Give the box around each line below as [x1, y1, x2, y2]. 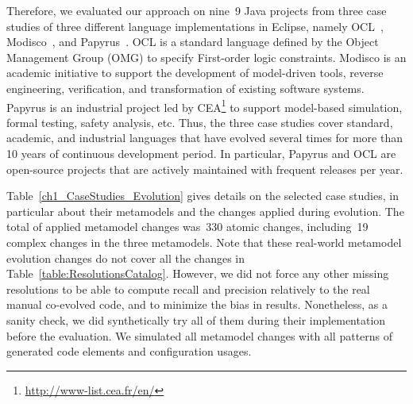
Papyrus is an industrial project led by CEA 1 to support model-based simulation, [6, 96, 403, 115]
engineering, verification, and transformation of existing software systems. [6, 79, 365, 96]
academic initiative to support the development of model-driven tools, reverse [6, 64, 384, 81]
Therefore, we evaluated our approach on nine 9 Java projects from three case [6, 2, 387, 18]
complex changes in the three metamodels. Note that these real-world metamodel [6, 233, 402, 250]
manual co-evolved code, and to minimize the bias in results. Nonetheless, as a [6, 296, 388, 313]
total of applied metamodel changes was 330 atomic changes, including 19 [6, 218, 369, 235]
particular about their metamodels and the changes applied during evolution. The [6, 202, 404, 219]
